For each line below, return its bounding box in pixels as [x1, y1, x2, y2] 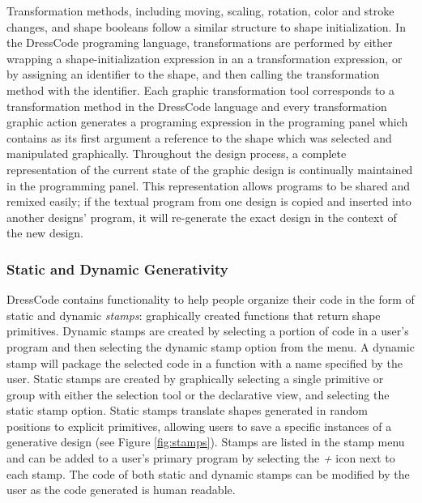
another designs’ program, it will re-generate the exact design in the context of [6, 208, 397, 225]
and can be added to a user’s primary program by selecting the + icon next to [6, 450, 395, 467]
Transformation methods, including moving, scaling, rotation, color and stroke [6, 2, 394, 19]
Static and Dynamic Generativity [6, 258, 228, 279]
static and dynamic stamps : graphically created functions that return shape [6, 306, 381, 323]
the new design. [6, 224, 83, 241]
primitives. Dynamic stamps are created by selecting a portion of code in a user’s [6, 322, 409, 339]
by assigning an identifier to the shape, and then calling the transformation [6, 66, 380, 83]
